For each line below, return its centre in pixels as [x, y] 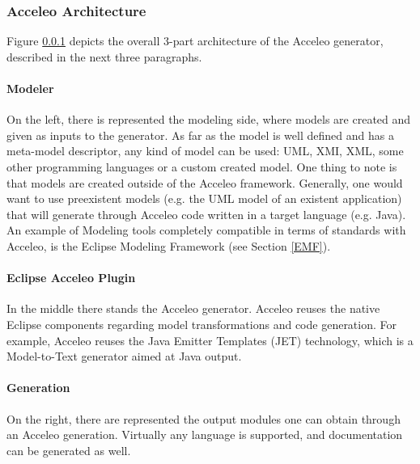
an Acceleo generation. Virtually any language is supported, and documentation [205, 434]
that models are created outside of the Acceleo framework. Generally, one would [205, 182]
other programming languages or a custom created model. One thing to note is [202, 166]
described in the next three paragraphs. [104, 56]
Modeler [30, 88]
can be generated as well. [69, 450]
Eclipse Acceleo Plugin [71, 278]
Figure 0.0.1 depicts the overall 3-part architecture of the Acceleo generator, [195, 41]
